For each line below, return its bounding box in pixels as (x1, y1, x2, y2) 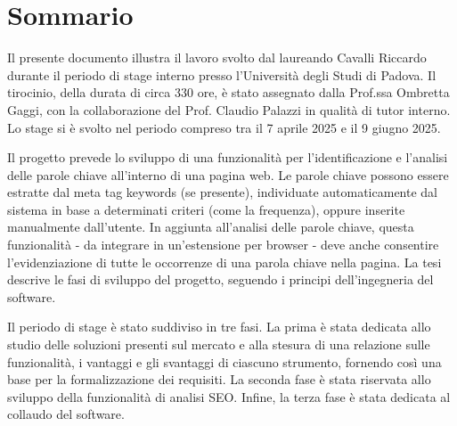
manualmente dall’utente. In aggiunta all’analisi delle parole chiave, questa (7, 217, 414, 236)
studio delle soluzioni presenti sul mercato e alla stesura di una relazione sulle (7, 335, 430, 354)
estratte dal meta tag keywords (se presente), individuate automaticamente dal (7, 183, 437, 201)
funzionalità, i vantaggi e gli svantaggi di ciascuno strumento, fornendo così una (7, 352, 442, 371)
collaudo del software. (7, 405, 125, 423)
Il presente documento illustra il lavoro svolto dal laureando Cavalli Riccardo (7, 48, 427, 67)
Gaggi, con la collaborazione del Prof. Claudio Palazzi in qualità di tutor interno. (7, 100, 451, 119)
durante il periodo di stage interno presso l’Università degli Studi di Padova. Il (7, 65, 437, 84)
